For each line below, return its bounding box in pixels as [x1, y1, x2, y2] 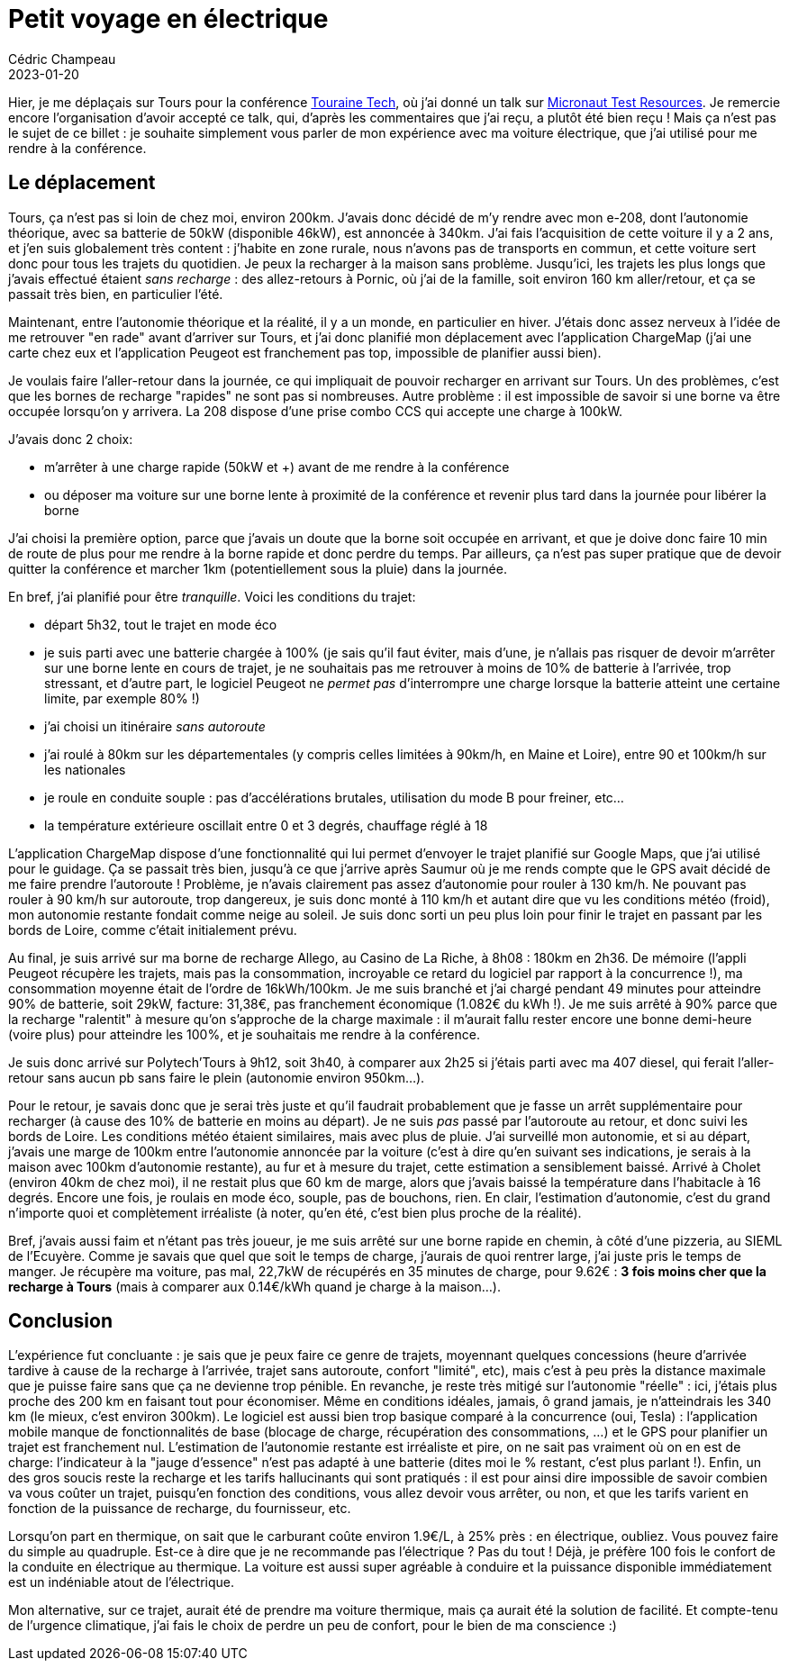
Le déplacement [8, 171, 156, 195]
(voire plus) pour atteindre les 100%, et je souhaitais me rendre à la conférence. [8, 1026, 480, 1042]
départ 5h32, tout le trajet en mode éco [44, 616, 277, 632]
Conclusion [8, 1310, 113, 1333]
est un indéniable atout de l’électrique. [8, 1574, 235, 1591]
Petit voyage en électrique [8, 4, 329, 34]
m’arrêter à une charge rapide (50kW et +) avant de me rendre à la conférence [44, 458, 510, 475]
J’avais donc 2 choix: [8, 431, 133, 447]
